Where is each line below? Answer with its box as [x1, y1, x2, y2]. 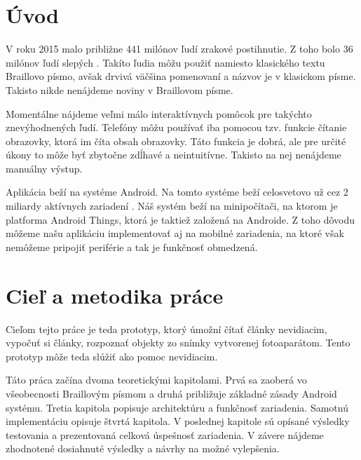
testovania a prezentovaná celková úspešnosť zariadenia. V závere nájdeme [6, 427, 324, 442]
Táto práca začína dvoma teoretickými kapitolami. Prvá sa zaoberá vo [6, 372, 307, 387]
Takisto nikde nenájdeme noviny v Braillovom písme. [6, 82, 233, 97]
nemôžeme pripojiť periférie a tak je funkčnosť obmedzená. [6, 239, 258, 254]
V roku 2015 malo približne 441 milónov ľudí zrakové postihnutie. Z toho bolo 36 [6, 41, 353, 56]
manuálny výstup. [6, 161, 83, 175]
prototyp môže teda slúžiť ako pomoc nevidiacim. [6, 349, 218, 363]
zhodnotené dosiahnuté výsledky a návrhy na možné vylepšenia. [6, 441, 280, 456]
